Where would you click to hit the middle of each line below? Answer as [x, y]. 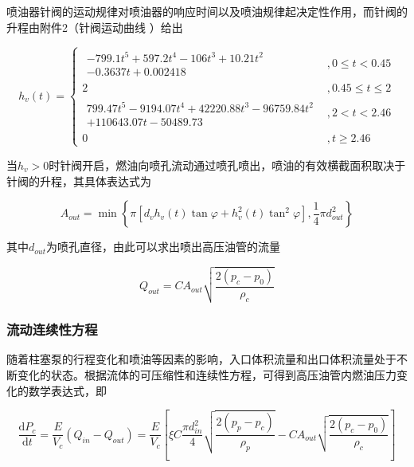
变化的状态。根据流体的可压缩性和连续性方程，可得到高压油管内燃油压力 [207, 375]
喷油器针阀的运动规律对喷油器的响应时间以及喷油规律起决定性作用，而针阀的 [207, 11]
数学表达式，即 [67, 390]
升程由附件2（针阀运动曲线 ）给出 [95, 27]
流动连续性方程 [52, 330]
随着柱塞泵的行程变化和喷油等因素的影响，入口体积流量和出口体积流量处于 [201, 359]
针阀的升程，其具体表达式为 [79, 181]
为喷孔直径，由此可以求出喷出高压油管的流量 [163, 247]
